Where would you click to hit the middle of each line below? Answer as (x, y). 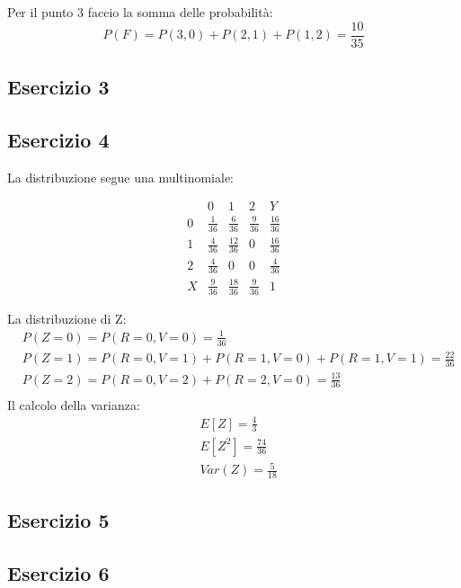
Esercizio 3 (58, 87)
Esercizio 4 (58, 139)
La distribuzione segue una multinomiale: (121, 177)
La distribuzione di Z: (67, 318)
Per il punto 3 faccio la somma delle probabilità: (140, 12)
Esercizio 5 (58, 520)
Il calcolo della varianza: (74, 404)
